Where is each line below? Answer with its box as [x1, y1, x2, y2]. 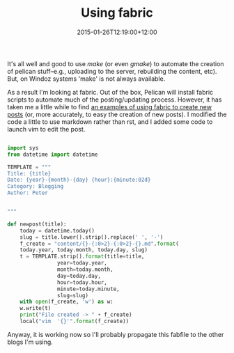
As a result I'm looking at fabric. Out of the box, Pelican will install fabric [7, 88, 214, 96]
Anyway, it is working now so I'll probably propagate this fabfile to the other [7, 330, 224, 338]
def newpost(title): [7, 221, 68, 228]
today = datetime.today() [19, 227, 95, 234]
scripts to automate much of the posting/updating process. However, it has [7, 95, 222, 104]
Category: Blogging [7, 183, 64, 190]
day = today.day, [56, 272, 101, 279]
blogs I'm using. [7, 338, 54, 346]
